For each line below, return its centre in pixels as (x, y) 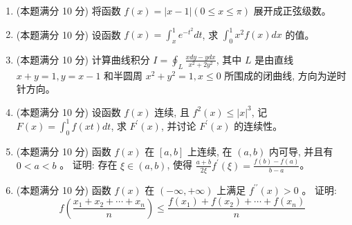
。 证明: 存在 (89, 165)
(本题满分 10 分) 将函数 (68, 10)
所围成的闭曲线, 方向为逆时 (285, 75)
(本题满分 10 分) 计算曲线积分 (83, 59)
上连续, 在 (210, 151)
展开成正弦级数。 (292, 10)
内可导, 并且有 (301, 151)
